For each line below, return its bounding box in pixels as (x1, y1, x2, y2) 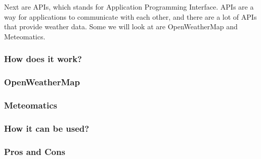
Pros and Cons (4, 145, 65, 157)
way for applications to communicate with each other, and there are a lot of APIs (4, 11, 257, 22)
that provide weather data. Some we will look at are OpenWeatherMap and (4, 21, 238, 32)
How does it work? (4, 52, 82, 65)
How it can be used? (4, 122, 90, 134)
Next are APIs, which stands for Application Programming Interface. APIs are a (4, 2, 254, 12)
